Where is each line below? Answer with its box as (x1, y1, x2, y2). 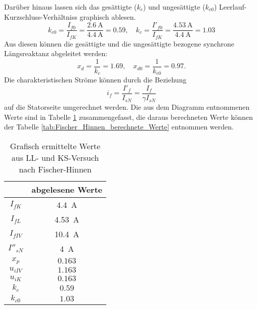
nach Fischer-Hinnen (19, 163, 92, 175)
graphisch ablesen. (79, 11, 136, 22)
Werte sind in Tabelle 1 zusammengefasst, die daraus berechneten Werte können (4, 111, 253, 122)
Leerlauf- (219, 2, 247, 12)
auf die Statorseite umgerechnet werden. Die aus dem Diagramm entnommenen (4, 102, 250, 112)
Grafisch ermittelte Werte (10, 140, 101, 152)
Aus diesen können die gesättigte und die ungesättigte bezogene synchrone (4, 38, 235, 49)
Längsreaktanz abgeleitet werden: (4, 48, 108, 59)
